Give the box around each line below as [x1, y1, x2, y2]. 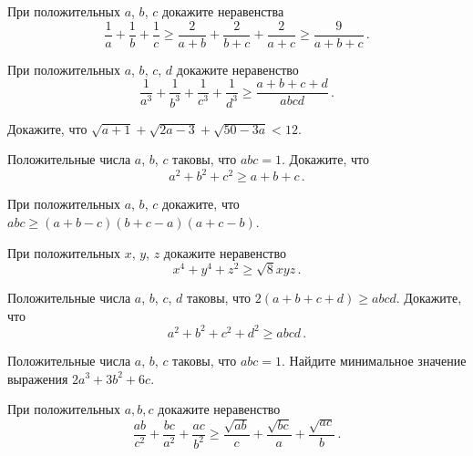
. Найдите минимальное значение [282, 350, 467, 369]
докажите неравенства [161, 2, 284, 20]
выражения [7, 368, 68, 388]
